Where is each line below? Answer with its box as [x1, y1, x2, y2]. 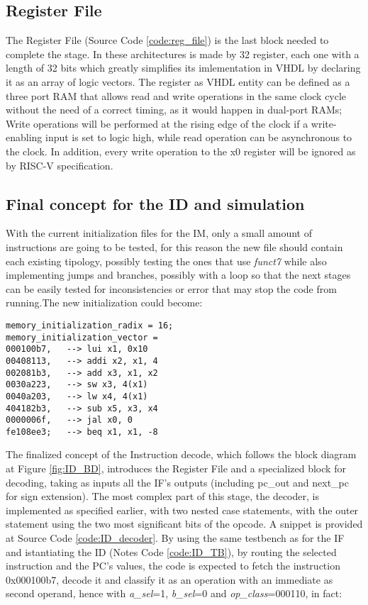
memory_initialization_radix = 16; [6, 320, 174, 331]
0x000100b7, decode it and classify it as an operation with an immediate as [6, 572, 333, 587]
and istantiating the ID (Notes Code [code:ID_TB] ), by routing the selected [6, 544, 337, 559]
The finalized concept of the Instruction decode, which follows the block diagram [6, 447, 357, 462]
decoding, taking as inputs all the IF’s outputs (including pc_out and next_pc [6, 474, 349, 489]
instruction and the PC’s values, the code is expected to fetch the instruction [6, 558, 340, 573]
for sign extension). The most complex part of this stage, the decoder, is [6, 489, 319, 504]
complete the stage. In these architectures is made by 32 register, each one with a [6, 46, 359, 61]
